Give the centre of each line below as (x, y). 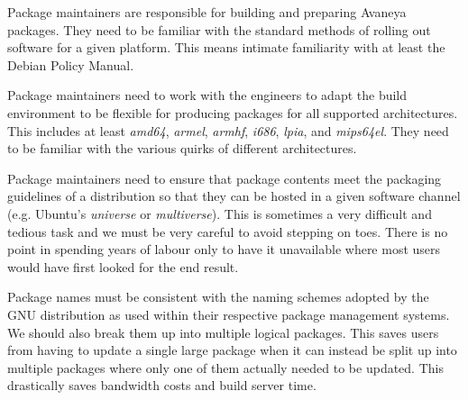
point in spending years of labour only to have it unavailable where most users (224, 249)
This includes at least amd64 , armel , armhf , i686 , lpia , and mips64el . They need (228, 130)
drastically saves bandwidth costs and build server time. (162, 385)
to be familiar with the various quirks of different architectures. (182, 148)
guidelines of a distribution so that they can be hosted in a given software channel (234, 196)
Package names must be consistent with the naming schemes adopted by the (218, 297)
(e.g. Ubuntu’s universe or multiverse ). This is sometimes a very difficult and (220, 213)
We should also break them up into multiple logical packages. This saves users (223, 332)
